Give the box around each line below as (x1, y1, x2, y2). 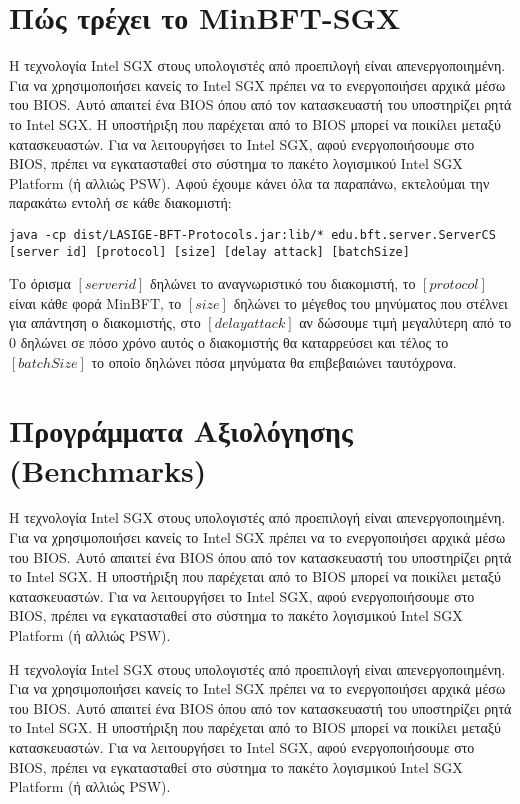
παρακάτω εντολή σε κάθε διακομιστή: (9, 192, 232, 213)
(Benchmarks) (9, 449, 207, 490)
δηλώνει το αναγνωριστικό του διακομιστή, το (150, 273, 416, 294)
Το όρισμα (9, 273, 71, 294)
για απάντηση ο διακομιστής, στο (9, 312, 201, 333)
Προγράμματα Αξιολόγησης (9, 410, 353, 451)
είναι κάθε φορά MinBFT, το (9, 292, 182, 313)
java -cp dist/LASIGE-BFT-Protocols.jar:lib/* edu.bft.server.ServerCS (9, 227, 496, 242)
